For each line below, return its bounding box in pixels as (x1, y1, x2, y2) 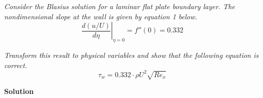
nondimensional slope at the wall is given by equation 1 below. (4, 11, 197, 21)
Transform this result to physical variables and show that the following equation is (4, 50, 259, 60)
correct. (4, 59, 27, 70)
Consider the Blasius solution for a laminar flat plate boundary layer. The (4, 1, 235, 12)
